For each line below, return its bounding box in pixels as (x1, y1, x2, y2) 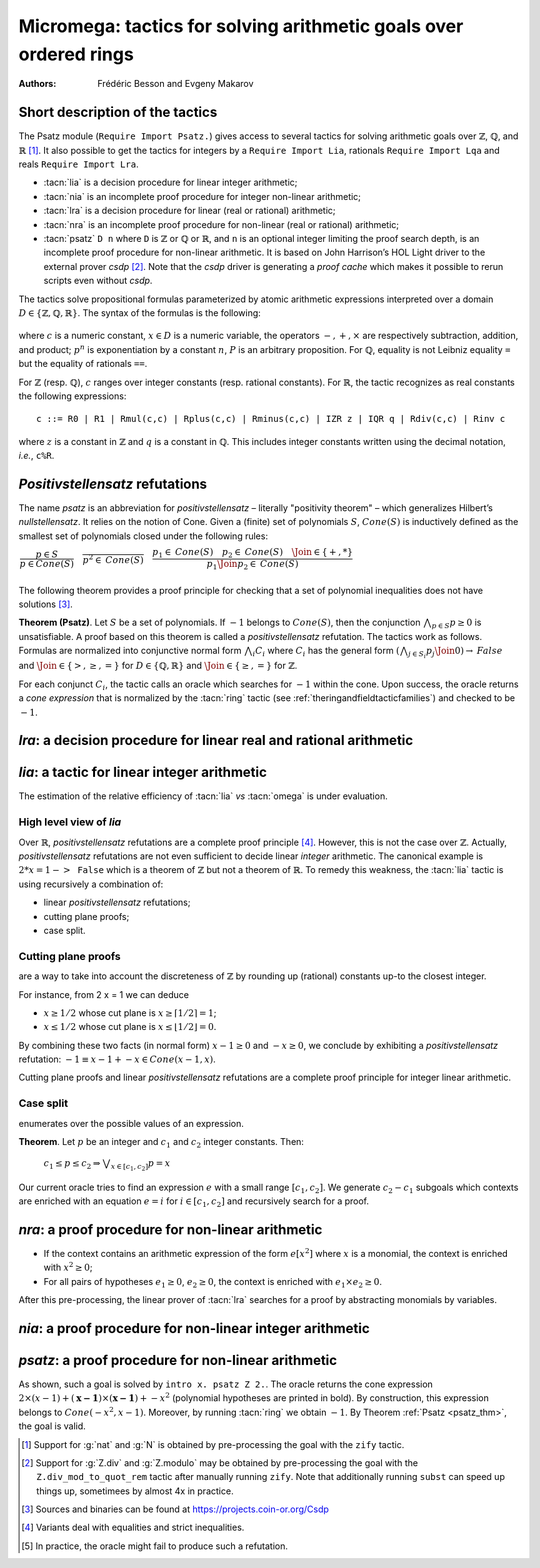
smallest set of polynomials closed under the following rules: (18, 530, 269, 542)
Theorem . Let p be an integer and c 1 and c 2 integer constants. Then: (18, 1135, 305, 1150)
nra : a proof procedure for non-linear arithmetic (18, 1221, 323, 1238)
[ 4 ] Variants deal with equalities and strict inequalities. (21, 1521, 245, 1534)
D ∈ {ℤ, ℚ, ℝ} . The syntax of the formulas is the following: (18, 306, 262, 319)
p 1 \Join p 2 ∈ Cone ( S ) (206, 558, 299, 572)
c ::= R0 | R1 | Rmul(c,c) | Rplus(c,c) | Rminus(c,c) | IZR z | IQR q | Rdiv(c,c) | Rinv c (36, 413, 506, 425)
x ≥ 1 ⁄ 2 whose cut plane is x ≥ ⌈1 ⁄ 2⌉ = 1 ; (43, 1006, 217, 1019)
